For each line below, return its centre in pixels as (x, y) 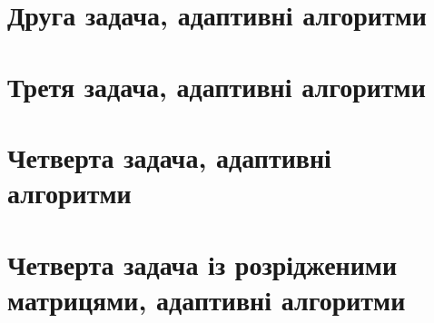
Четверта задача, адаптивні (169, 157)
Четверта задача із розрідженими (202, 264)
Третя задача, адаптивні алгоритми (217, 86)
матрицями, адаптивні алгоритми (207, 299)
